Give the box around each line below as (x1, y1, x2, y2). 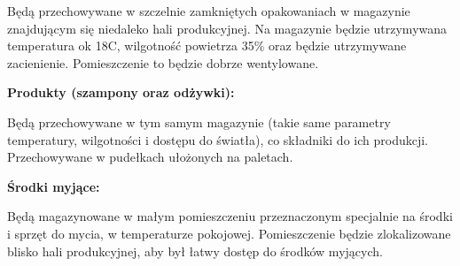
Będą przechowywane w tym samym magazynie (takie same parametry (7, 112, 391, 131)
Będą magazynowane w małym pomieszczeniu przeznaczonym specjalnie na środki (7, 207, 453, 225)
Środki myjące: (7, 177, 100, 195)
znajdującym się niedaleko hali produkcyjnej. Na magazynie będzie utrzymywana (7, 19, 448, 37)
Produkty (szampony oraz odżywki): (7, 83, 235, 102)
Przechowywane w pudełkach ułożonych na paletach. (7, 148, 293, 166)
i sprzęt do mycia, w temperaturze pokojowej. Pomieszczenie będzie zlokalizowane (7, 224, 451, 242)
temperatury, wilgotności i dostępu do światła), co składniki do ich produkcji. (7, 130, 428, 148)
